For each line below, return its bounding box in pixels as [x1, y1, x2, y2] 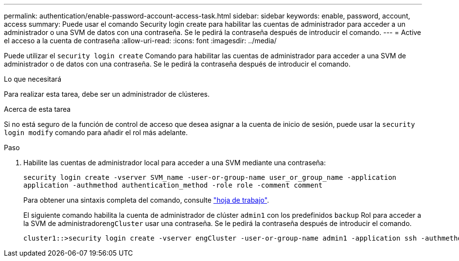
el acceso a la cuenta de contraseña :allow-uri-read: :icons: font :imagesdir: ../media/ [4, 36, 277, 45]
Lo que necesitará [4, 75, 62, 83]
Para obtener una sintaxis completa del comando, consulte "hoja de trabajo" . [23, 196, 269, 204]
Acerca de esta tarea [4, 105, 71, 113]
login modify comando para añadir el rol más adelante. [4, 128, 188, 137]
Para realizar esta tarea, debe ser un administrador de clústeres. [4, 90, 210, 98]
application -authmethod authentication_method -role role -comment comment [23, 181, 323, 189]
